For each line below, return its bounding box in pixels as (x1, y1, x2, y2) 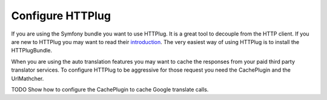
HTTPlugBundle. (11, 47, 53, 54)
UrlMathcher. (11, 75, 44, 82)
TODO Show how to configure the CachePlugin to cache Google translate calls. (11, 86, 209, 93)
